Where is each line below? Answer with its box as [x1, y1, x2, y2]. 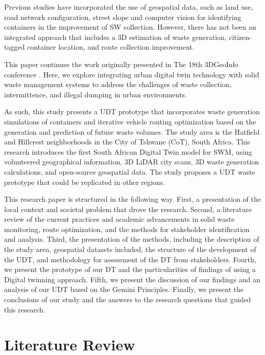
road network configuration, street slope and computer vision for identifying [4, 11, 242, 22]
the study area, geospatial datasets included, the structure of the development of [4, 244, 256, 255]
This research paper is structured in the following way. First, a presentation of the [4, 194, 261, 204]
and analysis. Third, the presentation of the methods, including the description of [4, 234, 259, 244]
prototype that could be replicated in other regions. [4, 176, 165, 187]
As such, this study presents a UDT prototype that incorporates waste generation [4, 106, 260, 117]
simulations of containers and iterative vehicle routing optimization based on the [4, 116, 256, 127]
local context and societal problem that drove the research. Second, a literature [4, 203, 252, 214]
